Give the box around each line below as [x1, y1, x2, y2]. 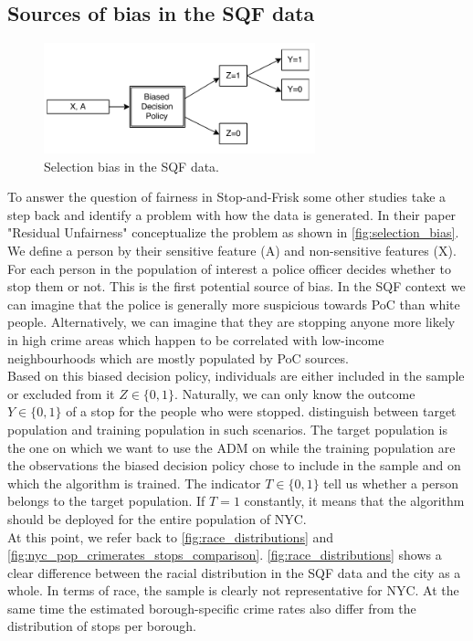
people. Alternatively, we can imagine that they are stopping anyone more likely [7, 312, 456, 331]
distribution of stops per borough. [7, 616, 196, 636]
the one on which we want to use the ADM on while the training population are [7, 437, 456, 457]
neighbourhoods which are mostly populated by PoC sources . [7, 348, 350, 367]
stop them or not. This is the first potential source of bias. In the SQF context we [7, 277, 466, 296]
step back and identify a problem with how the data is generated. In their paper [7, 205, 457, 224]
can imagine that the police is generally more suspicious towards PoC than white [7, 294, 460, 313]
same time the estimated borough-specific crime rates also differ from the [7, 598, 416, 617]
